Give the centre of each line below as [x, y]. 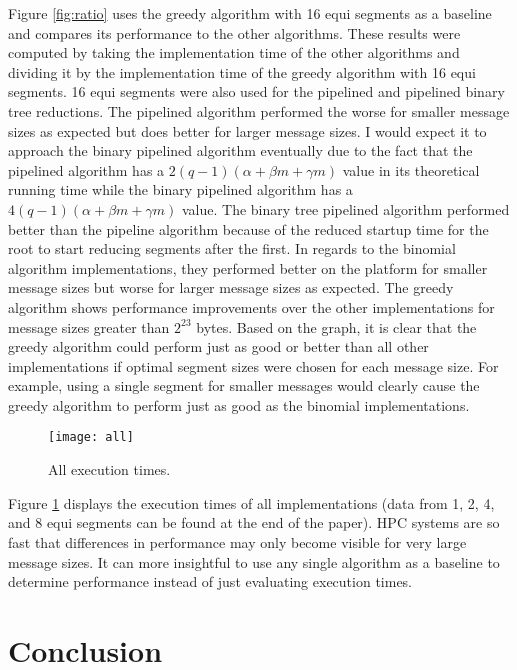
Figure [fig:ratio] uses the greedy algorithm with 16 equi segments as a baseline [250, 13]
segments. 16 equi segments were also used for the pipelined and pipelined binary [256, 91]
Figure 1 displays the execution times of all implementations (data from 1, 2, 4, [251, 502]
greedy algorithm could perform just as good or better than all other [218, 346]
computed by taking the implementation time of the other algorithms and [234, 52]
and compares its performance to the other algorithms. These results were [234, 32]
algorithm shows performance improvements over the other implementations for [251, 306]
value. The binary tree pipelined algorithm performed [345, 208]
